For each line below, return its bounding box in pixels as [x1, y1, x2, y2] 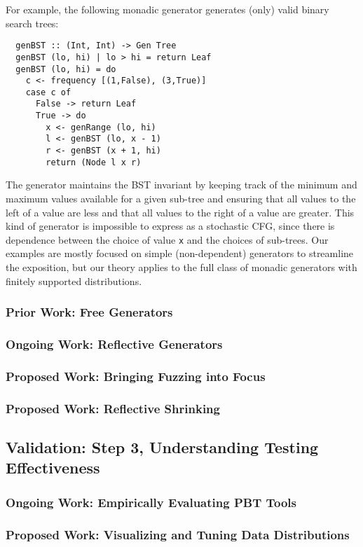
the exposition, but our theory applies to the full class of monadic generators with [6, 260, 357, 275]
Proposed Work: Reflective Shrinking [6, 399, 220, 417]
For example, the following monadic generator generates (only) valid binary [6, 2, 329, 16]
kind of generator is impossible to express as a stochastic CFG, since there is [6, 219, 335, 233]
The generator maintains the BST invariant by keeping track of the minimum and [6, 177, 357, 192]
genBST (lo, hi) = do [15, 64, 116, 74]
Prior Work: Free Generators [6, 303, 173, 321]
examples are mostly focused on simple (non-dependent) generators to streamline [6, 246, 354, 261]
